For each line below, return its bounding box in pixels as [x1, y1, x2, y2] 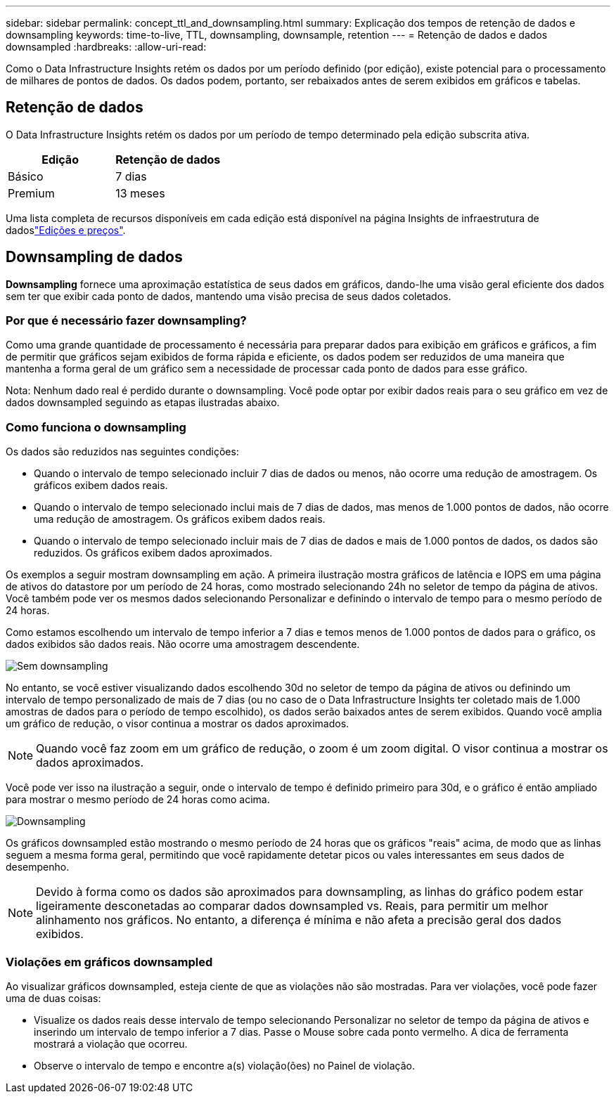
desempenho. [6, 861, 70, 873]
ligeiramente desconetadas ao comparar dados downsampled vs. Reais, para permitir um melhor [36, 899, 548, 913]
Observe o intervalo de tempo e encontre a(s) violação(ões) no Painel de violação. [34, 1059, 416, 1072]
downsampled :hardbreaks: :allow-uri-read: [6, 41, 207, 53]
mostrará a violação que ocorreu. [34, 1037, 188, 1050]
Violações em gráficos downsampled [6, 954, 213, 969]
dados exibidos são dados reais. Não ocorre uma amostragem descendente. [6, 638, 360, 651]
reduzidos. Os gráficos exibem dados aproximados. [34, 547, 273, 559]
